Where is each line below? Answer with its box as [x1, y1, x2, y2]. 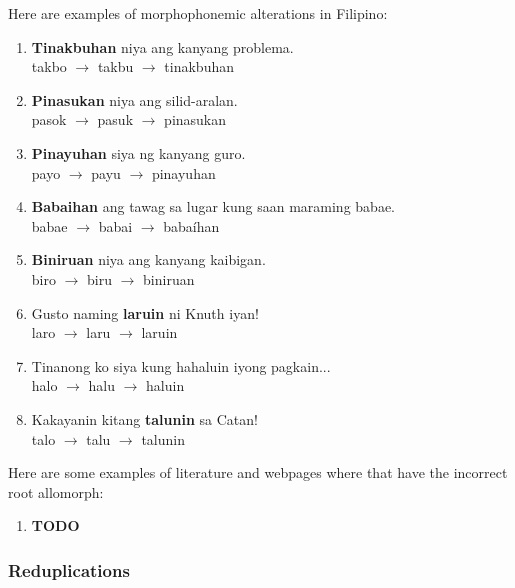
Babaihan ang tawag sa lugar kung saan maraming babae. [31, 196, 395, 217]
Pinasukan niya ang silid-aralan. [31, 89, 238, 110]
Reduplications [8, 557, 130, 582]
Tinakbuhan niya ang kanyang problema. [31, 36, 294, 57]
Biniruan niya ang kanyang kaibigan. [31, 249, 266, 270]
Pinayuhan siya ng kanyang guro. [31, 142, 246, 163]
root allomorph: [8, 481, 104, 502]
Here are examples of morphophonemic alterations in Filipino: [8, 3, 388, 23]
